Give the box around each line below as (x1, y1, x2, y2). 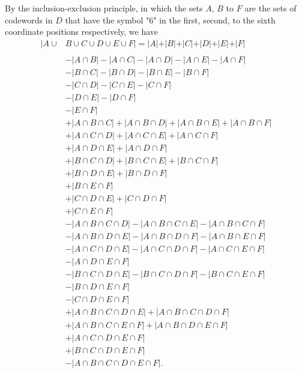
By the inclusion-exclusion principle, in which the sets (5, 2, 203, 14)
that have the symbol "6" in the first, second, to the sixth (65, 13, 276, 26)
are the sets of (244, 2, 297, 14)
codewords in (5, 13, 53, 26)
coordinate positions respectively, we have (5, 25, 159, 38)
